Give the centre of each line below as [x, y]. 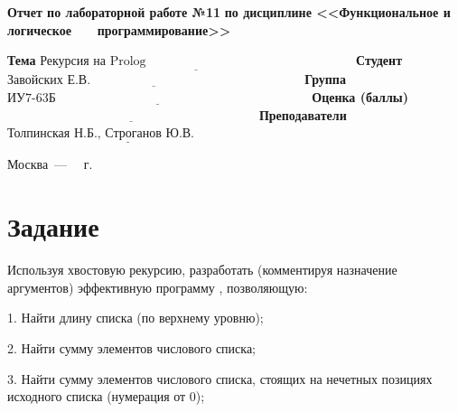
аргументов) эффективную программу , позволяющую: [158, 287]
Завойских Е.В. [49, 81]
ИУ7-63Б [32, 98]
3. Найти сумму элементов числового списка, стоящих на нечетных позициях [220, 378]
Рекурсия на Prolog [93, 62]
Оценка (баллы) [360, 97]
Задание [53, 226]
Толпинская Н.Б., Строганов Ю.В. [101, 134]
